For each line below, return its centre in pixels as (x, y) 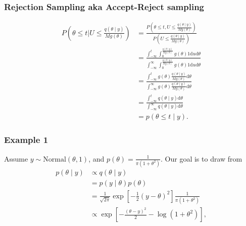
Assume (16, 158)
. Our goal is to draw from (202, 158)
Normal (55, 159)
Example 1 (26, 140)
